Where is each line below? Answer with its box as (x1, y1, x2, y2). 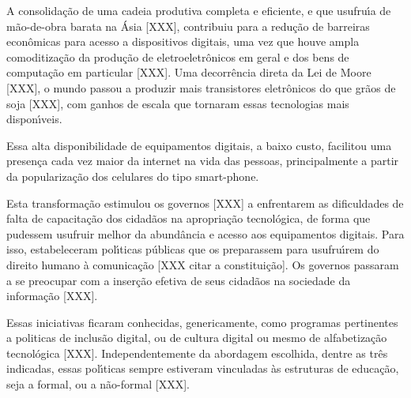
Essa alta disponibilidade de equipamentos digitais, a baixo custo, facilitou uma (6, 137, 392, 153)
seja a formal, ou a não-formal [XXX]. (6, 376, 190, 392)
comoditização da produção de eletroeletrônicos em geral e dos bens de (6, 48, 349, 65)
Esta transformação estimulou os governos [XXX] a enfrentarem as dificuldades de (6, 194, 404, 211)
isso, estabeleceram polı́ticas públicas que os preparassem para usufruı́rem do (6, 241, 379, 257)
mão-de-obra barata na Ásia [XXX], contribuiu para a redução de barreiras (6, 17, 370, 34)
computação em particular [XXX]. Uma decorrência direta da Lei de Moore (6, 64, 371, 81)
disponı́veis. (6, 111, 62, 127)
